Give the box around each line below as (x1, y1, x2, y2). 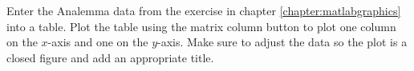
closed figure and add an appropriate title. (6, 49, 214, 65)
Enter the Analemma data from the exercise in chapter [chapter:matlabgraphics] (6, 2, 401, 18)
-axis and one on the (47, 34, 148, 50)
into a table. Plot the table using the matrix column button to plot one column (6, 18, 396, 34)
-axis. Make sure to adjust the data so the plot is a (157, 34, 408, 50)
